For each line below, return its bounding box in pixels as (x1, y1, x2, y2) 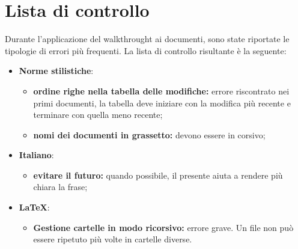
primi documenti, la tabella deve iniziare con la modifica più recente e (33, 96, 291, 109)
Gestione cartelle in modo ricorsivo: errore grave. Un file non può (33, 221, 294, 233)
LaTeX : (19, 201, 50, 214)
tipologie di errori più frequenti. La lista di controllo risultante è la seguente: (5, 44, 287, 57)
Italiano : (19, 149, 54, 161)
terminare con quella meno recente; (33, 108, 163, 121)
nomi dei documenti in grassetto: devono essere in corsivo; (33, 128, 266, 141)
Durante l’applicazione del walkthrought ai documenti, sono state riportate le (5, 32, 290, 45)
